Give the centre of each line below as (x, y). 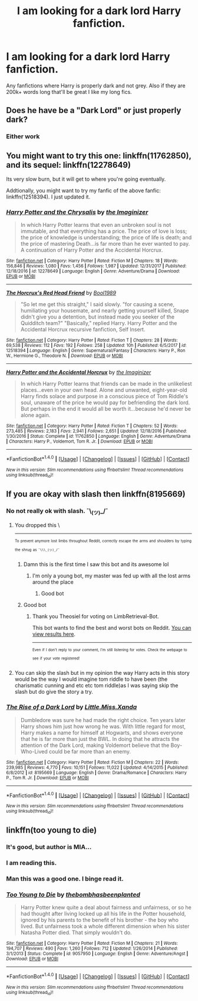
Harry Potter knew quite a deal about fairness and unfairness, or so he (106, 908)
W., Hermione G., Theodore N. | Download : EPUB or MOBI (65, 356)
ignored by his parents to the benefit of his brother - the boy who (99, 920)
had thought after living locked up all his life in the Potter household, (103, 914)
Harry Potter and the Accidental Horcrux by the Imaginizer (79, 372)
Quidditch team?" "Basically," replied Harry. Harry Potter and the (99, 323)
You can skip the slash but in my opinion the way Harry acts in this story (102, 673)
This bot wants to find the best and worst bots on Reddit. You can (112, 628)
